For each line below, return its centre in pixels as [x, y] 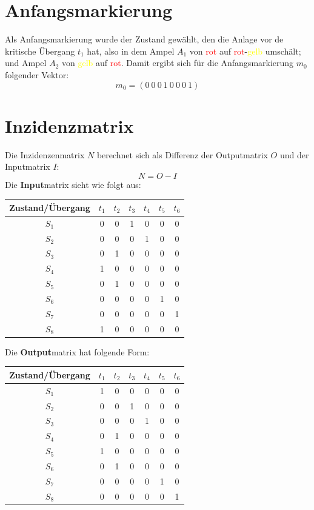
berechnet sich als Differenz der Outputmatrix [182, 154]
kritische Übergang [40, 51]
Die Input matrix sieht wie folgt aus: [73, 184]
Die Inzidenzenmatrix [45, 154]
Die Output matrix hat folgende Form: [77, 351]
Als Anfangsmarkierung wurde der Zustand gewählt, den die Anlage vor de [144, 39]
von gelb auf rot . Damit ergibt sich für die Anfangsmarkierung [178, 63]
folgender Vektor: [37, 74]
